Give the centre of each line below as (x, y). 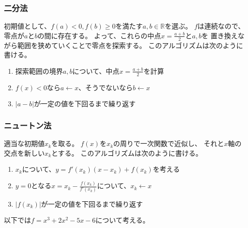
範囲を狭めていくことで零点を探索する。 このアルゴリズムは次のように (130, 45)
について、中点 (96, 71)
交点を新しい (24, 153)
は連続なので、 (221, 26)
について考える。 (123, 220)
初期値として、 (27, 26)
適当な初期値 (24, 143)
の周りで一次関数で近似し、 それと (169, 143)
